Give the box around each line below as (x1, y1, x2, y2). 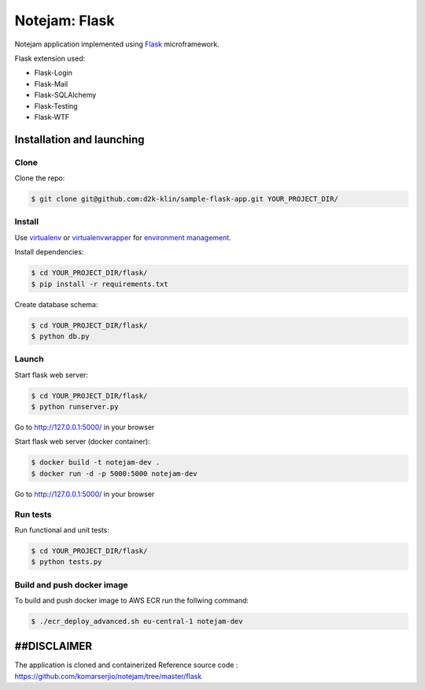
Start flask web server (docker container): (14, 437, 150, 447)
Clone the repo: (14, 173, 65, 183)
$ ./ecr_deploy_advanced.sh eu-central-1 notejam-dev (31, 617, 243, 625)
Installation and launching (14, 132, 145, 146)
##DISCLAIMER (14, 640, 93, 653)
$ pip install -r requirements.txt (31, 280, 168, 288)
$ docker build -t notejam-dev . (31, 458, 161, 467)
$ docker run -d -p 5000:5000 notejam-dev (31, 469, 198, 478)
